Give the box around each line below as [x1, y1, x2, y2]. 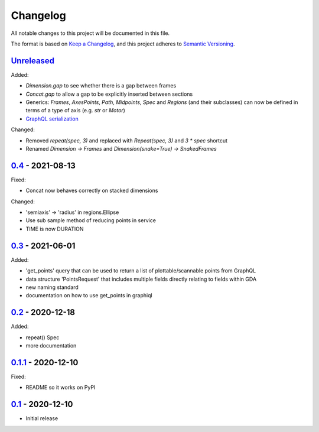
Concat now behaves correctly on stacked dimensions [25, 187, 158, 194]
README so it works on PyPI [25, 384, 96, 391]
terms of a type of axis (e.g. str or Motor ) [25, 107, 125, 114]
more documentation [25, 342, 77, 349]
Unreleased [11, 56, 55, 66]
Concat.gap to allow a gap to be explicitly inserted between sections [25, 90, 193, 98]
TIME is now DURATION [25, 225, 84, 232]
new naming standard [25, 284, 79, 291]
